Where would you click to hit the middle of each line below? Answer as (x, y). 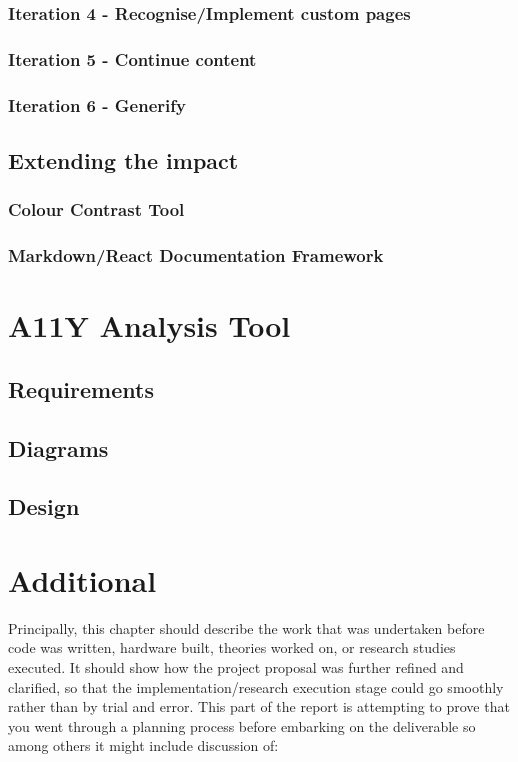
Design (44, 506)
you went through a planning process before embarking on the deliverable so (242, 725)
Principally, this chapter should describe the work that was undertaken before (246, 627)
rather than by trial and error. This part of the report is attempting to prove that (259, 706)
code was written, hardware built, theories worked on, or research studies (232, 647)
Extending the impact (123, 159)
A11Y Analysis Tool (149, 325)
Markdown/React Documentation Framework (196, 255)
